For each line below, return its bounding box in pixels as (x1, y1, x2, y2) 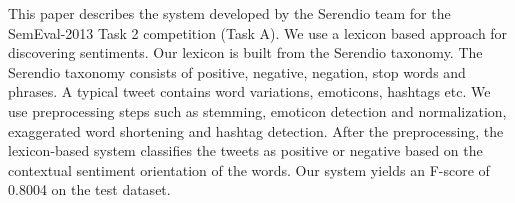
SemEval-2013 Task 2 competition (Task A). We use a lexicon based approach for (8, 22, 508, 43)
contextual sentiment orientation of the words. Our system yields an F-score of (8, 159, 490, 180)
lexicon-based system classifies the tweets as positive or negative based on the (8, 140, 483, 161)
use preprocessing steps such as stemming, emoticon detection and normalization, (8, 100, 507, 121)
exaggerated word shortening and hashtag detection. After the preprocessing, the (8, 120, 504, 141)
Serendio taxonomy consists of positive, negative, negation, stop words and (8, 61, 466, 82)
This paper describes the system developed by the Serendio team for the (8, 3, 451, 23)
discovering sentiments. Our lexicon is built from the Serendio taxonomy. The (8, 42, 483, 63)
